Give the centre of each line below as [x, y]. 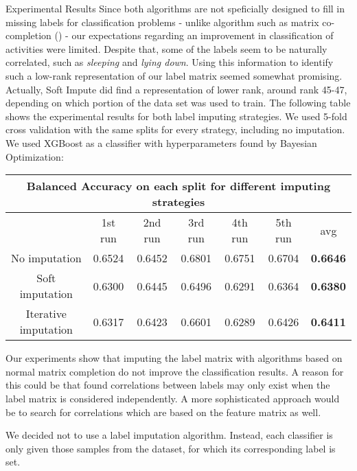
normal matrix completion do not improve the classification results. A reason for [175, 371]
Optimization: [35, 156]
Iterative [46, 314]
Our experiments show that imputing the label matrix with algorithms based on [174, 358]
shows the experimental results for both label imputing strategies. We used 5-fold [176, 116]
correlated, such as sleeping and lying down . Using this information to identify [170, 62]
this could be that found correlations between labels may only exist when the [168, 385]
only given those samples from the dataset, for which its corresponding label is [171, 448]
